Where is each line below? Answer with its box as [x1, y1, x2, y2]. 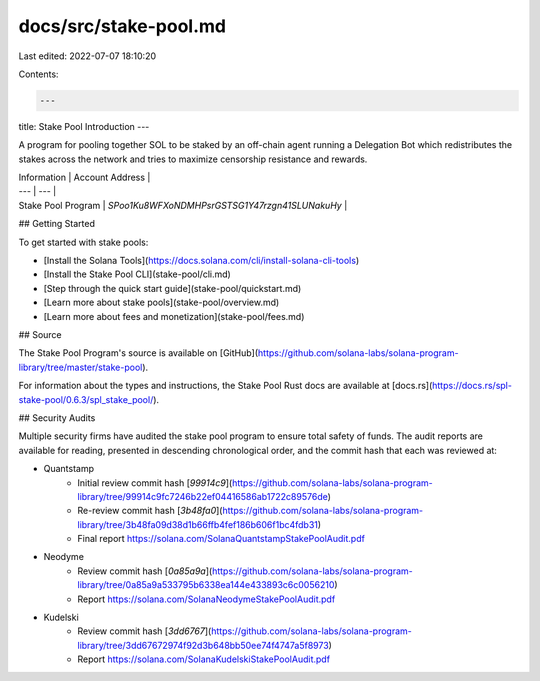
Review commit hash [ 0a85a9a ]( [77, 565, 213, 577]
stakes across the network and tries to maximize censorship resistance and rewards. [18, 153, 368, 165]
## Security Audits [18, 411, 96, 424]
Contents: [18, 68, 59, 80]
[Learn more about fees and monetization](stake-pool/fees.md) [43, 310, 305, 322]
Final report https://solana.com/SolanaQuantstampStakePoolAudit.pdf [77, 533, 365, 545]
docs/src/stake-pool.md [18, 15, 227, 37]
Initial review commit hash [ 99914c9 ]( [77, 476, 233, 489]
